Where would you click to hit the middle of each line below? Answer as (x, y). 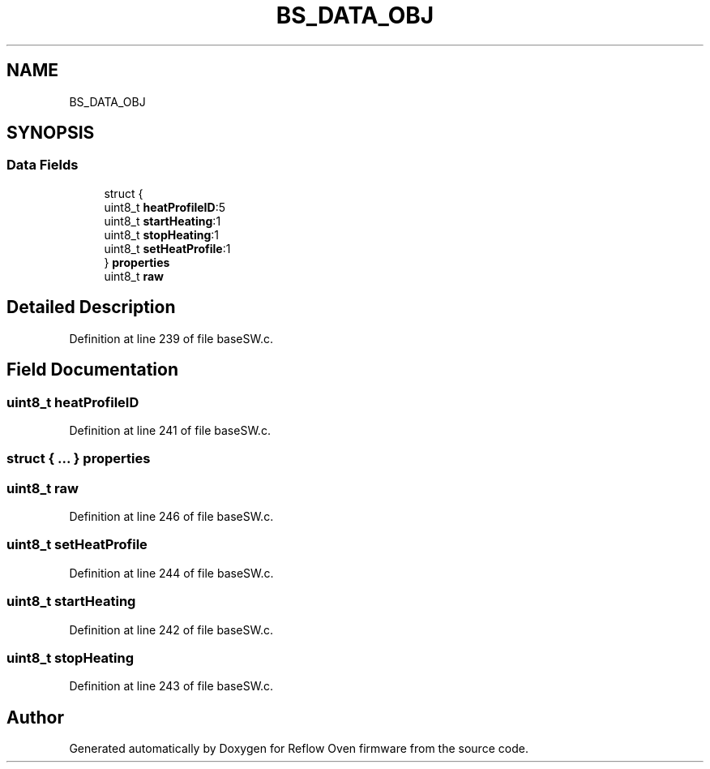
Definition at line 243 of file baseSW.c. (171, 686)
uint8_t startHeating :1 (163, 221)
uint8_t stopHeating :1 (162, 234)
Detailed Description (91, 307)
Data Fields (43, 165)
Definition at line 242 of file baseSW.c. (171, 629)
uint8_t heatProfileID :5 (165, 207)
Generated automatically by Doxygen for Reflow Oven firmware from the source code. (299, 749)
